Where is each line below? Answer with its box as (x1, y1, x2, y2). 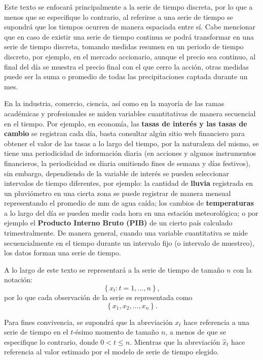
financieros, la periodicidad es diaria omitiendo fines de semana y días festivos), (4, 157, 250, 168)
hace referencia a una (183, 316, 249, 327)
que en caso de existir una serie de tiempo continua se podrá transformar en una (4, 31, 254, 42)
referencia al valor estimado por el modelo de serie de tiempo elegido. (4, 346, 219, 357)
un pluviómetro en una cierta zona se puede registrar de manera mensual (4, 187, 231, 198)
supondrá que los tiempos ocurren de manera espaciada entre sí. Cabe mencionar (4, 21, 256, 32)
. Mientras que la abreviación (130, 336, 220, 347)
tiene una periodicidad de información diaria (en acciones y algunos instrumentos (4, 148, 256, 158)
